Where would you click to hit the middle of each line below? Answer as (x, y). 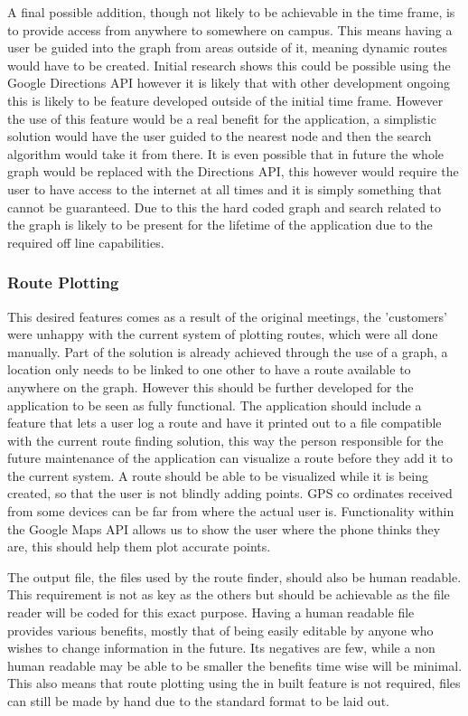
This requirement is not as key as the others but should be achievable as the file (229, 594)
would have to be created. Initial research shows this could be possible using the (229, 65)
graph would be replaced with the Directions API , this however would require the (233, 171)
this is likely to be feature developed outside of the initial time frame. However (225, 100)
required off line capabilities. (86, 242)
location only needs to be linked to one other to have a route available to (209, 369)
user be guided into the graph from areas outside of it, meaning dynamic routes (228, 47)
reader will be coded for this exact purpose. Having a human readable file (211, 612)
